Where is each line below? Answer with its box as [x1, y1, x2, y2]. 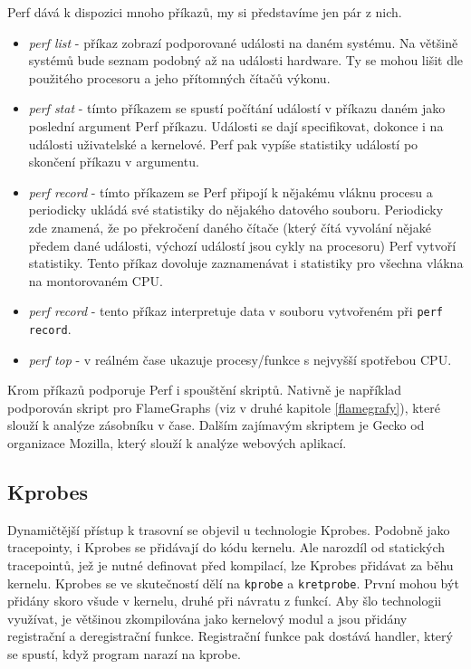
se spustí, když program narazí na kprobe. [7, 645, 241, 664]
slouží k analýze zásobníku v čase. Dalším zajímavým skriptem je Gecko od [7, 416, 425, 435]
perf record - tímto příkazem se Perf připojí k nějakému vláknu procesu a [28, 182, 433, 201]
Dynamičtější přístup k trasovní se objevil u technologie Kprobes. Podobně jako [7, 520, 450, 539]
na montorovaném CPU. [28, 271, 163, 290]
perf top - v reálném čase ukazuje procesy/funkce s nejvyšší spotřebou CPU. [28, 349, 452, 368]
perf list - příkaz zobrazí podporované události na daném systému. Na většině [28, 33, 458, 52]
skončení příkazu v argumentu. [28, 152, 199, 171]
